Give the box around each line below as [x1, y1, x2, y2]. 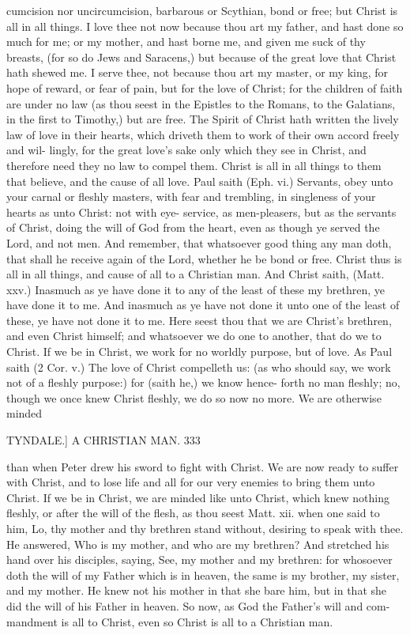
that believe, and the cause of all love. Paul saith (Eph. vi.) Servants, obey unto [6, 172, 393, 189]
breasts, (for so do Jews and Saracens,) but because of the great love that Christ [6, 48, 397, 65]
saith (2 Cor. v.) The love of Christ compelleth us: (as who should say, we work [6, 358, 391, 375]
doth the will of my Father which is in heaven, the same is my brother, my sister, [6, 566, 400, 583]
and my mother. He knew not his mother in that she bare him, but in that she [6, 582, 387, 599]
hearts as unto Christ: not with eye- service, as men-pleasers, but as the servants [6, 203, 397, 220]
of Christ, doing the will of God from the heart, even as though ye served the [6, 219, 380, 236]
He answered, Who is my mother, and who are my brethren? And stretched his [6, 535, 389, 552]
